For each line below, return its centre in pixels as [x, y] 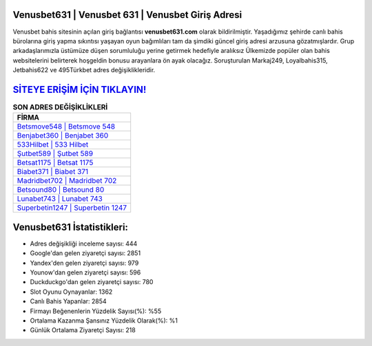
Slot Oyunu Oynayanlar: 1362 [71, 292]
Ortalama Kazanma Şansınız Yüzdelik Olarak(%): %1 [104, 321]
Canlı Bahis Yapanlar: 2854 [68, 301]
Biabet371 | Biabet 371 [53, 172]
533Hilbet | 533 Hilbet [53, 144]
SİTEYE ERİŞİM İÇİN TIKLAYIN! [80, 89]
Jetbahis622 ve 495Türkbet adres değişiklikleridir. [84, 70]
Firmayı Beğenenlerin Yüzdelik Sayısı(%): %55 [96, 311]
